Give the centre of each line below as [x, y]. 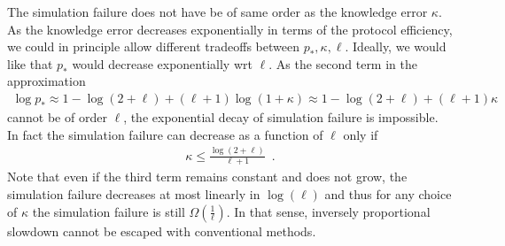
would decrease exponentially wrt [162, 63]
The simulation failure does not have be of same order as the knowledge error [218, 12]
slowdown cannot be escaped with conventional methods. [162, 231]
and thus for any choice [388, 193]
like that [30, 63]
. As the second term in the [343, 63]
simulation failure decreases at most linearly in [134, 193]
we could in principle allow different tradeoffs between [153, 46]
